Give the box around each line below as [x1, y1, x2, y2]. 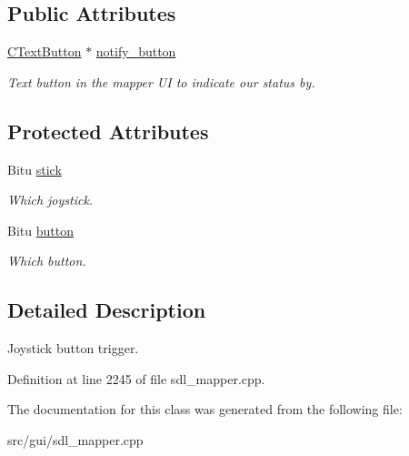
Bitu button [7, 220, 74, 239]
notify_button [95, 42, 176, 61]
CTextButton [7, 42, 82, 61]
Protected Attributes [7, 117, 209, 145]
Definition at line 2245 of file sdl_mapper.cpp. [7, 369, 265, 388]
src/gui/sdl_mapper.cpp [7, 430, 144, 449]
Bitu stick [7, 159, 62, 178]
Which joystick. [7, 190, 94, 209]
